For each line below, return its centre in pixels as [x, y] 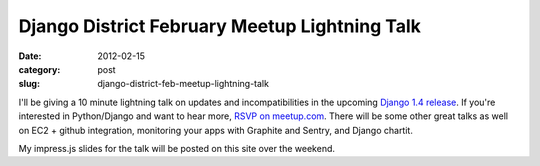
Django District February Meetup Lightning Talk [220, 26]
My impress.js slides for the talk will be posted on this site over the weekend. [176, 148]
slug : [29, 84]
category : [39, 69]
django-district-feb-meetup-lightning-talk [183, 84]
